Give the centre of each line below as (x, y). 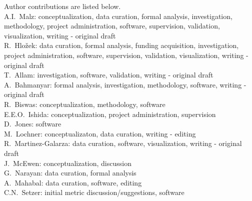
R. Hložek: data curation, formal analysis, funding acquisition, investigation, (121, 45)
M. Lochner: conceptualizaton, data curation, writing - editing (100, 133)
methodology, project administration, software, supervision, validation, (112, 26)
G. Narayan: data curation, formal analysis (70, 173)
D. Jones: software (33, 124)
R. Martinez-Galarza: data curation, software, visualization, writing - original (123, 143)
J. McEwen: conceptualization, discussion (68, 163)
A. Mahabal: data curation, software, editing (73, 182)
